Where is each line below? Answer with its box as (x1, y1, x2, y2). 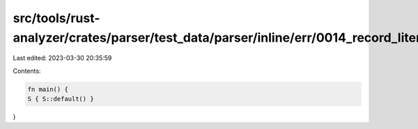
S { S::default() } (27, 95, 94, 103)
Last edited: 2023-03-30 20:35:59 (13, 54, 112, 62)
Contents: (13, 67, 41, 75)
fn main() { (27, 85, 69, 93)
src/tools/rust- (13, 10, 100, 26)
